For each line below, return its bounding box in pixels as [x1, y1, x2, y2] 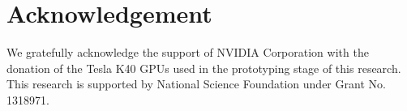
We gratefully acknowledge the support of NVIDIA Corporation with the [6, 44, 369, 61]
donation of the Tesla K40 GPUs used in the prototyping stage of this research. [6, 59, 401, 76]
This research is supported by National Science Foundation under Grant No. [6, 75, 386, 92]
